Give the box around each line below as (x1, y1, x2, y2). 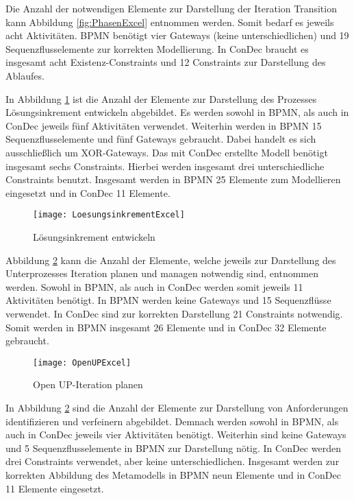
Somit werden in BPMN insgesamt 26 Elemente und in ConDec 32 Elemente (5, 320, 327, 334)
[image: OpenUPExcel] (33, 357, 131, 368)
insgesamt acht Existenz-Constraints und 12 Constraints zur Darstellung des (5, 55, 326, 69)
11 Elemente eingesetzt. (5, 481, 104, 495)
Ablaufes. (5, 68, 45, 82)
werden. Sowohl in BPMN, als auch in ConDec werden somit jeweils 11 (5, 279, 303, 294)
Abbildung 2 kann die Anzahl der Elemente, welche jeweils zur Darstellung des (5, 252, 336, 267)
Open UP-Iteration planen (33, 377, 143, 392)
